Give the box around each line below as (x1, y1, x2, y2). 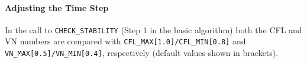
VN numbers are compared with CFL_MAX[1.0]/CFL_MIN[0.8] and (5, 35, 246, 47)
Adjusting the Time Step (5, 1, 109, 13)
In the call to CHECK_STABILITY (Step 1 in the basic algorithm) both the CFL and (5, 23, 302, 36)
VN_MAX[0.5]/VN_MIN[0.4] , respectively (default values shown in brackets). (5, 47, 279, 59)
